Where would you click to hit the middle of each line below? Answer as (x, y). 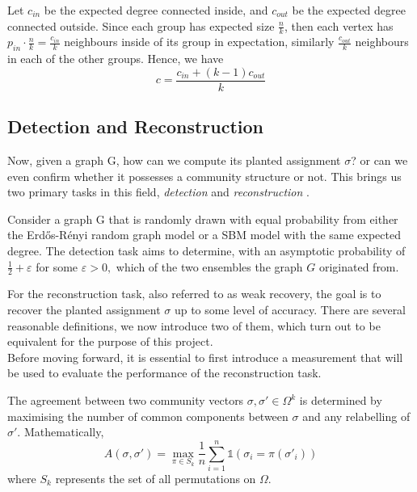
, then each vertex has (339, 25)
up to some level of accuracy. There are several (290, 310)
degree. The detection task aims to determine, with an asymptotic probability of (206, 251)
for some (57, 266)
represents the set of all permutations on (156, 478)
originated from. (359, 266)
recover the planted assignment (84, 310)
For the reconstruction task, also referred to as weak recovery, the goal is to (194, 294)
